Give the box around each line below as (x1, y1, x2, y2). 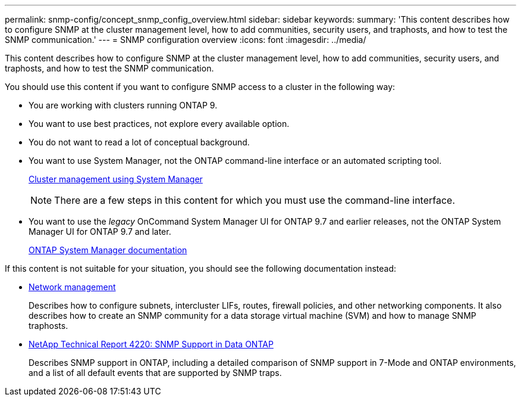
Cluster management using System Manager (29, 174, 203, 184)
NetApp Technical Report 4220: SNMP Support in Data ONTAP (29, 339, 274, 349)
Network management (29, 282, 116, 292)
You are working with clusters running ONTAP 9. (29, 100, 218, 110)
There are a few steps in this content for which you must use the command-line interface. (54, 194, 456, 206)
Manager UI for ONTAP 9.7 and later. (29, 226, 171, 237)
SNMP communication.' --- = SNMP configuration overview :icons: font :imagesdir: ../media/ (5, 35, 366, 45)
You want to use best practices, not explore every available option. (29, 119, 290, 129)
